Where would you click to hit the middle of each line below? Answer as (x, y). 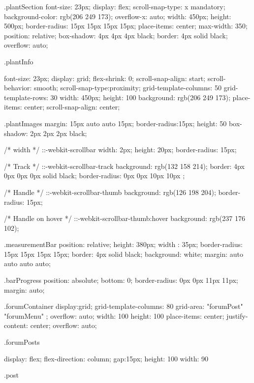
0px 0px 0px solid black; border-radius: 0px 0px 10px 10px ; (95, 176)
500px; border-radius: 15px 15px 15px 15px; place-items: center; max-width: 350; (126, 26)
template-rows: (26, 97)
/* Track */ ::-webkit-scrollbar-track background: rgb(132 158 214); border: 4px (124, 166)
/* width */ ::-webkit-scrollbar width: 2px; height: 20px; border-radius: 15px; (120, 150)
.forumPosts (22, 342)
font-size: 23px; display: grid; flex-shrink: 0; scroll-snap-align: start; (105, 78)
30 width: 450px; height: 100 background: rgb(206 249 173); (140, 97)
